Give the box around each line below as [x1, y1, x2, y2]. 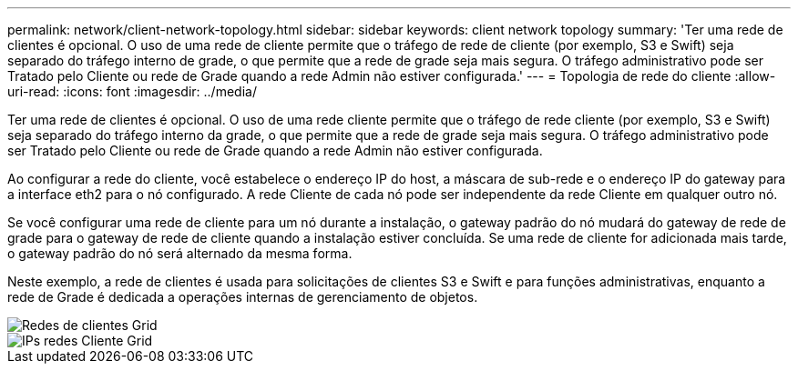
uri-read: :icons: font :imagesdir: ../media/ [7, 84, 257, 99]
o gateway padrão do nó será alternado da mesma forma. [7, 246, 353, 261]
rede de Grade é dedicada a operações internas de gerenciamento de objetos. [7, 289, 478, 305]
